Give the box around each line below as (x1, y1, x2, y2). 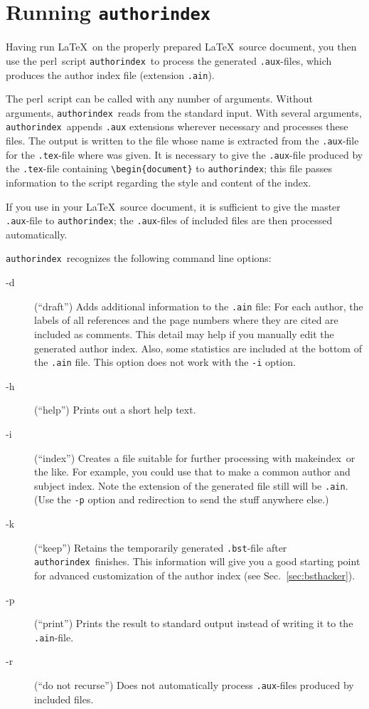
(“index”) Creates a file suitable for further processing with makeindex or (34, 450, 355, 465)
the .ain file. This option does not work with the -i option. (34, 354, 296, 369)
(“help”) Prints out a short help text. (34, 402, 196, 417)
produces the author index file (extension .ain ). (6, 67, 215, 82)
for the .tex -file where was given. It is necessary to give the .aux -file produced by (6, 147, 363, 162)
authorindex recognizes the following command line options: (6, 251, 272, 266)
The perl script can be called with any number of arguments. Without (6, 91, 314, 106)
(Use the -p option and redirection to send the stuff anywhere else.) (34, 492, 329, 507)
